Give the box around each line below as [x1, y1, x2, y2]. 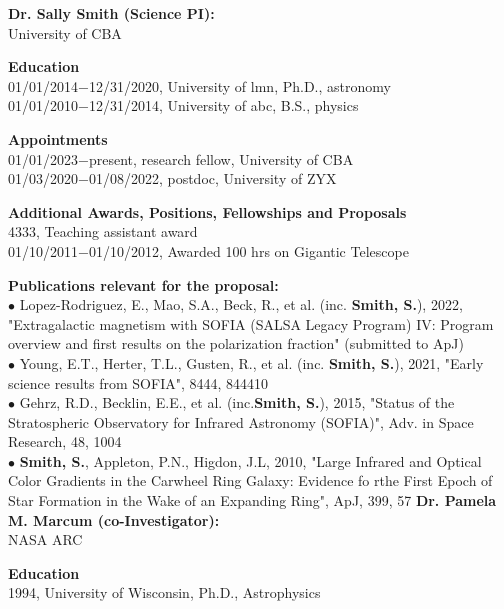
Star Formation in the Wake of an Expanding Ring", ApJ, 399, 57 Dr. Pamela [8, 490, 497, 511]
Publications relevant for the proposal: [8, 274, 279, 295]
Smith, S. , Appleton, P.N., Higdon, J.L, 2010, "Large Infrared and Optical [19, 450, 482, 471]
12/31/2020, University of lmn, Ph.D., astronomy [88, 75, 391, 96]
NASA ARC [8, 529, 83, 550]
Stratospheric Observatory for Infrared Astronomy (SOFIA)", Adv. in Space [8, 411, 474, 432]
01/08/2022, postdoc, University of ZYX [88, 168, 337, 189]
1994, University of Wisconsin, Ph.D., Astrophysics [8, 582, 321, 603]
